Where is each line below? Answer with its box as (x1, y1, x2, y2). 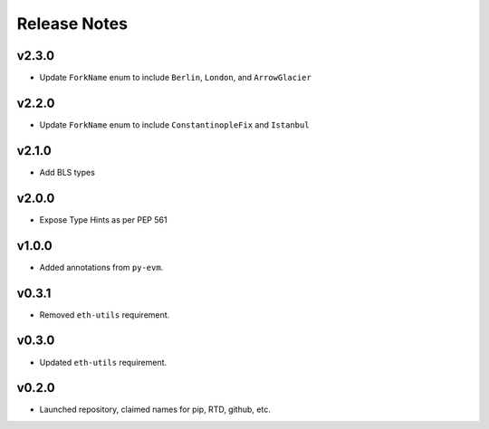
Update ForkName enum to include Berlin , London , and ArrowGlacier (39, 72, 312, 83)
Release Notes (16, 14, 129, 33)
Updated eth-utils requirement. (39, 357, 168, 367)
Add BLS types (39, 167, 95, 177)
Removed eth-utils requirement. (39, 309, 170, 320)
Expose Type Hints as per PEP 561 (39, 214, 168, 225)
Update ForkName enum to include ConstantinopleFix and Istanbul (39, 119, 310, 130)
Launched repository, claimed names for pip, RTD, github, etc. (39, 404, 271, 415)
